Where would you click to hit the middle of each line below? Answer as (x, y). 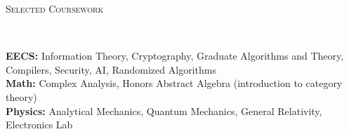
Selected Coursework (55, 8)
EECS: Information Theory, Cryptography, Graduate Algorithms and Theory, (175, 56)
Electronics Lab (39, 125)
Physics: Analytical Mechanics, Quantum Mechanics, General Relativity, (164, 110)
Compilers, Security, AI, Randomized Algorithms (111, 69)
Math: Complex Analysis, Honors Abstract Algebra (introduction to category (174, 83)
